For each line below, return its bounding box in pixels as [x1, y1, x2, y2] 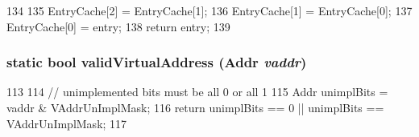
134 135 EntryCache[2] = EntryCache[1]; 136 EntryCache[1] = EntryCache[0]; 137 [6, 2, 413, 18]
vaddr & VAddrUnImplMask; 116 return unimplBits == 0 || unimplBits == [6, 99, 384, 115]
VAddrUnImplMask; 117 [6, 115, 127, 131]
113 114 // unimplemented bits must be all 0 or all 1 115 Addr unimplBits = [6, 83, 388, 100]
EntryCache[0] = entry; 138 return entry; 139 [6, 18, 230, 34]
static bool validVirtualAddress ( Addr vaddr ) [6, 52, 307, 72]
